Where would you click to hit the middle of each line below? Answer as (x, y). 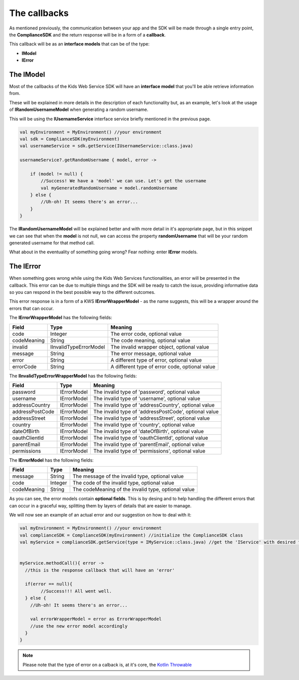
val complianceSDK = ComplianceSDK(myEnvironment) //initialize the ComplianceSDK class (132, 535)
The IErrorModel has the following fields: (52, 460)
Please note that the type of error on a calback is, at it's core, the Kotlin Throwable (107, 665)
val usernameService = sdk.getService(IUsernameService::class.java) (106, 146)
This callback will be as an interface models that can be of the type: (79, 44)
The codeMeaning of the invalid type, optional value (134, 490)
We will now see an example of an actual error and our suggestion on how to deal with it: (100, 515)
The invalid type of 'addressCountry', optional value (154, 405)
